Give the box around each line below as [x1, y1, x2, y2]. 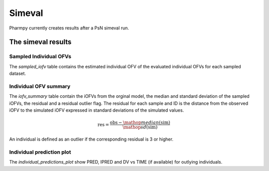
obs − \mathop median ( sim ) [110, 120, 170, 126]
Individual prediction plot [9, 149, 72, 156]
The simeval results [9, 38, 72, 46]
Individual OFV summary [9, 83, 71, 90]
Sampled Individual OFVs [9, 53, 72, 60]
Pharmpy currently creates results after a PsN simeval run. [9, 25, 130, 31]
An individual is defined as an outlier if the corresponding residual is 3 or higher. [9, 136, 174, 142]
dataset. [9, 70, 26, 77]
